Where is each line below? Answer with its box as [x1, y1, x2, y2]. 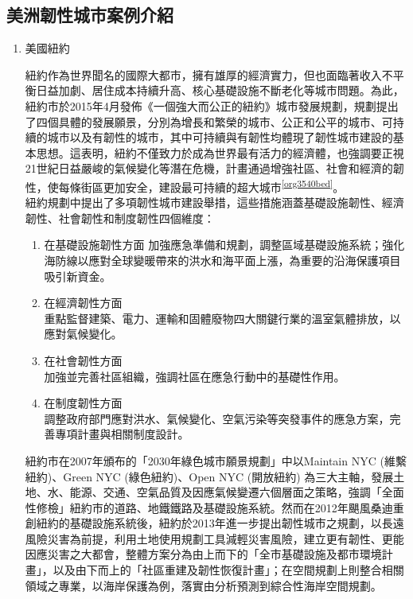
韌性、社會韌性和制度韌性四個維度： [25, 209, 215, 226]
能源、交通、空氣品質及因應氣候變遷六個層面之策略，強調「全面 [69, 484, 404, 500]
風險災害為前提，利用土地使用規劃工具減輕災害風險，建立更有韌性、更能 [25, 530, 404, 546]
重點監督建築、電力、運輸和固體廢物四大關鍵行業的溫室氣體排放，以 [44, 309, 401, 326]
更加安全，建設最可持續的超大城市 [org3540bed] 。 [103, 176, 345, 195]
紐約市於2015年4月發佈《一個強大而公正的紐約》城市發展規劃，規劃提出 [25, 97, 399, 114]
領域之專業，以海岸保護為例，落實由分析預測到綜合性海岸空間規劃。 [25, 577, 382, 593]
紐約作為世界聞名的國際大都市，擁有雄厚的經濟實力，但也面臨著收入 [25, 66, 382, 83]
